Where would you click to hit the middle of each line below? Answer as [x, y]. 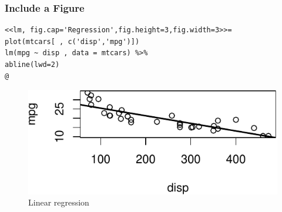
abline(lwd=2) [32, 65]
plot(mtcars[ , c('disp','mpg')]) [72, 41]
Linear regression [59, 202]
